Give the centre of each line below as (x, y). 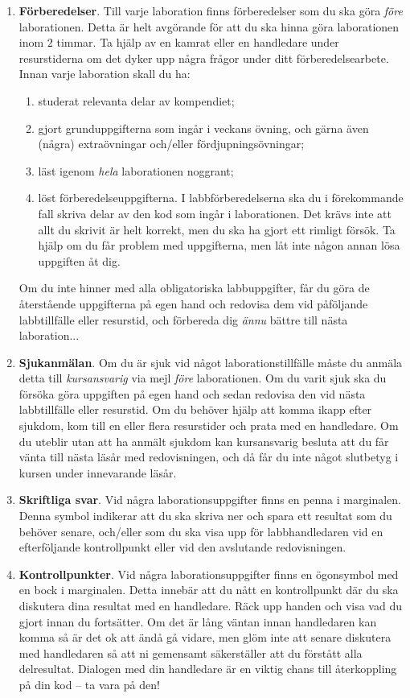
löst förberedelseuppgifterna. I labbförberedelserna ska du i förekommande (221, 198)
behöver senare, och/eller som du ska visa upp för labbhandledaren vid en (201, 531)
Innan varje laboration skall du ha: (105, 74)
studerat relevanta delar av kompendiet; (136, 100)
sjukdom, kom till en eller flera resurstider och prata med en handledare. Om (209, 425)
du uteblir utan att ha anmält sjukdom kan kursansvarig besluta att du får (204, 441)
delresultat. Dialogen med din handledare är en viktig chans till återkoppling (208, 669)
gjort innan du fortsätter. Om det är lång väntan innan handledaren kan (198, 621)
